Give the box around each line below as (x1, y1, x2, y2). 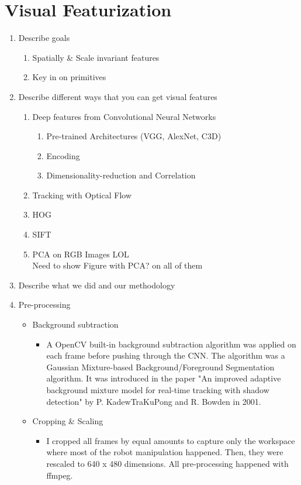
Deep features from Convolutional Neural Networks (32, 110, 216, 122)
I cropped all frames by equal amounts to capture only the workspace (46, 434, 295, 446)
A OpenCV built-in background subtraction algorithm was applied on (46, 338, 296, 350)
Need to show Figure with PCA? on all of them (32, 259, 203, 271)
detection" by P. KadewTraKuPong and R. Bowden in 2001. (46, 395, 261, 407)
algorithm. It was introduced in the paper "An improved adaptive (46, 372, 281, 384)
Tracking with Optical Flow (32, 188, 132, 201)
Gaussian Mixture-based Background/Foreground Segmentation (46, 360, 275, 373)
